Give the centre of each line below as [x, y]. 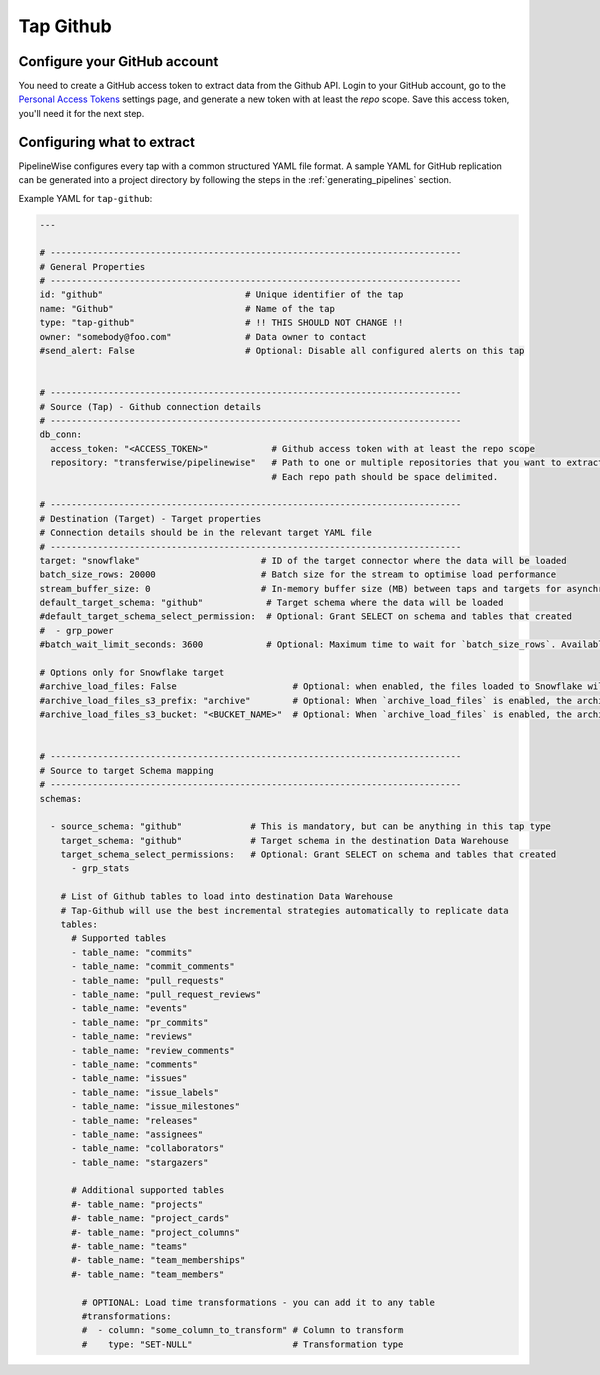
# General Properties [92, 266]
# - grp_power [76, 630]
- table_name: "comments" [135, 1064]
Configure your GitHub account [118, 61]
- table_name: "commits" [132, 952]
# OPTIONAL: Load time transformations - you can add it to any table [258, 1302]
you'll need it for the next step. [81, 113]
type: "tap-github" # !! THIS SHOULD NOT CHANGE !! [221, 323]
